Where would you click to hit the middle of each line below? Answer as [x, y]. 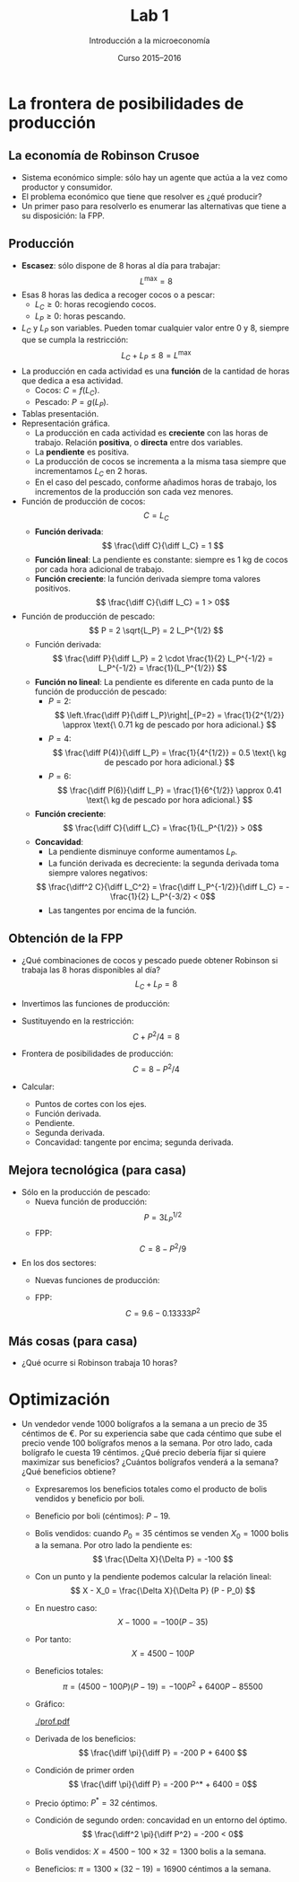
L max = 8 [156, 280]
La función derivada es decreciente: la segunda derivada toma [163, 864]
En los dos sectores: [59, 1262]
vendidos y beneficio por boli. [90, 1499]
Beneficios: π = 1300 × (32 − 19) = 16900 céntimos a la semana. [153, 1869]
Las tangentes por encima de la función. [122, 910]
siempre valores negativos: [98, 873]
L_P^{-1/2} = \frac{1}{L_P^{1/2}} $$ [163, 668]
